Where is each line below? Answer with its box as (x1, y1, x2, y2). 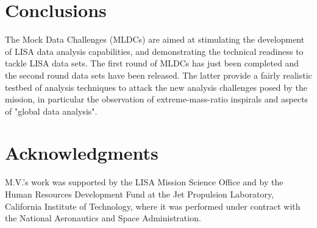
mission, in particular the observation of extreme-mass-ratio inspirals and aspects (5, 93, 308, 105)
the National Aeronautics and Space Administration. (5, 212, 201, 224)
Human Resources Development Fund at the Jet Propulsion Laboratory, (5, 188, 274, 200)
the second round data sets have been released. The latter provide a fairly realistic (5, 68, 312, 81)
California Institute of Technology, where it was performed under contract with (5, 199, 301, 212)
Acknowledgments (5, 140, 158, 165)
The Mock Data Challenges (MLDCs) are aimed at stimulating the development (5, 33, 305, 46)
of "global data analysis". (5, 104, 98, 117)
